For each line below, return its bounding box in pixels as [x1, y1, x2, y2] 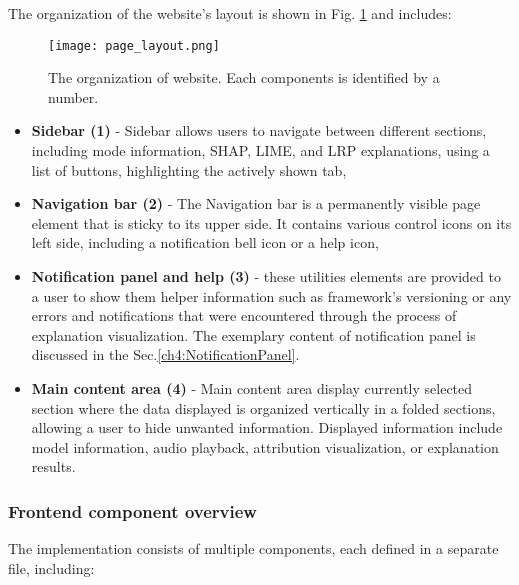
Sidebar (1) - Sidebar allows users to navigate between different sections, [31, 120, 487, 141]
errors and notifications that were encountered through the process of [31, 305, 457, 326]
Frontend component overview [8, 498, 257, 523]
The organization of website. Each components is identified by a [48, 67, 440, 88]
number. [48, 86, 99, 107]
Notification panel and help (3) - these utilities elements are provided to [31, 266, 501, 286]
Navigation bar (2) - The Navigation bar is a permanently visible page [31, 193, 481, 214]
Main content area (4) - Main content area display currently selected [31, 377, 473, 398]
